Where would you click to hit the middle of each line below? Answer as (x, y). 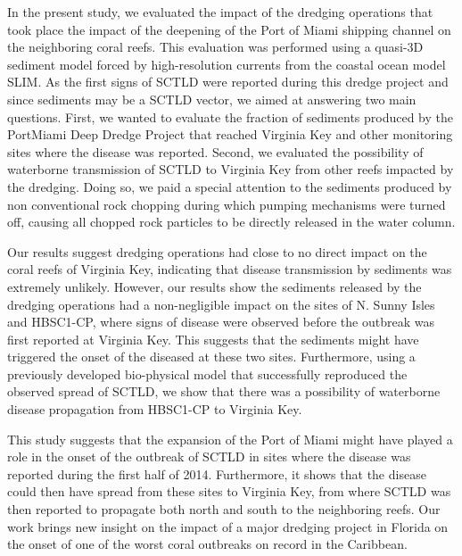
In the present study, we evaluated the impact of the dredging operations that (220, 12)
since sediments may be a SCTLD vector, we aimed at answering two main (212, 99)
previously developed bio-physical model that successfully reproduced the (207, 373)
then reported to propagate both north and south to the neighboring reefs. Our (224, 509)
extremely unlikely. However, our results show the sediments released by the (214, 286)
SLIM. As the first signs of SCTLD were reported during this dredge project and (228, 82)
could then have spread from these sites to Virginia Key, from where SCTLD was (229, 491)
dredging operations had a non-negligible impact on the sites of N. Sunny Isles (221, 304)
